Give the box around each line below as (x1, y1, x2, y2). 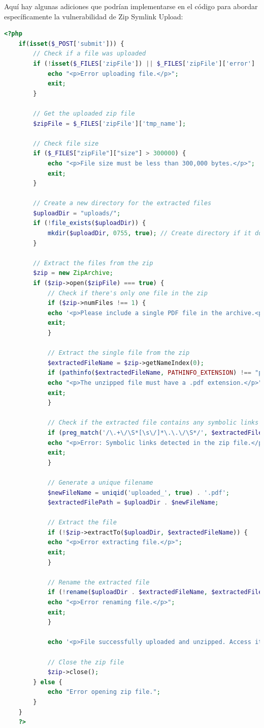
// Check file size (33, 139, 99, 147)
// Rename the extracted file (47, 578, 150, 586)
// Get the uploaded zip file (33, 109, 135, 117)
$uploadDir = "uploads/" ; (33, 209, 121, 217)
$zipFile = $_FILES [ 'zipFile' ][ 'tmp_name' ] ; (33, 120, 186, 127)
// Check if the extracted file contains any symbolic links (47, 419, 259, 427)
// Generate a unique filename (47, 479, 153, 486)
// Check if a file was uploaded (33, 50, 146, 58)
